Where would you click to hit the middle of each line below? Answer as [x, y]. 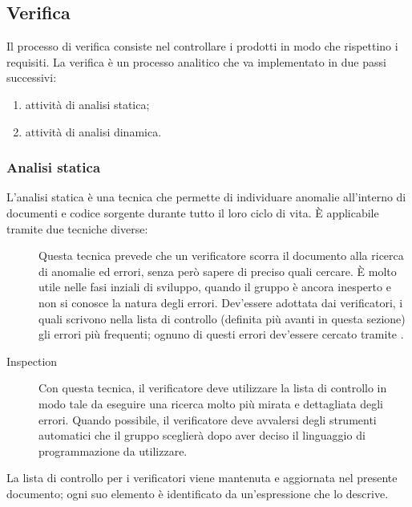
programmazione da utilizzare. [113, 450]
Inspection [32, 361]
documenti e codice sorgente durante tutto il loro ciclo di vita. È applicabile [193, 212]
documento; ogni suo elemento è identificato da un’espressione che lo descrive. [198, 493]
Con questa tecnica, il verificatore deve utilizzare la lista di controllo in [213, 388]
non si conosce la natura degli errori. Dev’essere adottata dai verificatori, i [221, 302]
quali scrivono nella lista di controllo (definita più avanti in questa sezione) [222, 318]
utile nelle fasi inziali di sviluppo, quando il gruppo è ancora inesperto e [215, 287]
